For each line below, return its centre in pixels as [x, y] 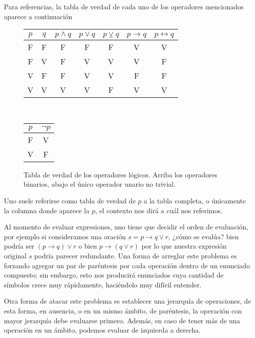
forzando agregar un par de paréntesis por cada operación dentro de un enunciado [127, 265]
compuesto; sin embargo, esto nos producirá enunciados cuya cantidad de [114, 275]
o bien [88, 246]
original [15, 255]
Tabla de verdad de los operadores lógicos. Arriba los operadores [120, 174]
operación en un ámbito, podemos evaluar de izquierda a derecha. [102, 330]
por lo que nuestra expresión [184, 246]
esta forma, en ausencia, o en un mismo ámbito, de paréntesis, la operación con [123, 310]
